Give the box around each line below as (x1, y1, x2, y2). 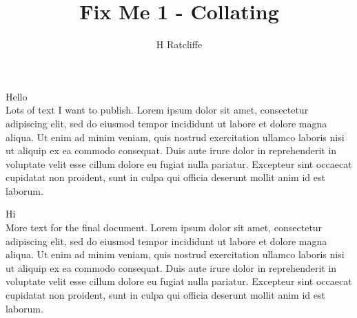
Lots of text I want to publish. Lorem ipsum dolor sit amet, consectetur (6, 103, 309, 117)
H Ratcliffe (156, 37, 203, 52)
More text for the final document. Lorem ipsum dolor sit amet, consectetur (6, 220, 323, 235)
